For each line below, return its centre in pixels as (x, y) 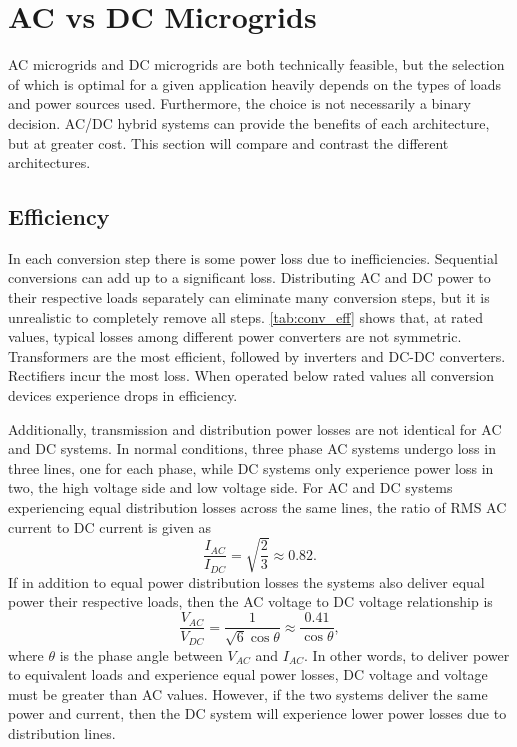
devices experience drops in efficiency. (123, 395)
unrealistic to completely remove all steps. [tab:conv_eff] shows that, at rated (245, 316)
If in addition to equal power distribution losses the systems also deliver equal (246, 581)
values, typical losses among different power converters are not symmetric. (235, 336)
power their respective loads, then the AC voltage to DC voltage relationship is (250, 601)
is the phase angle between (141, 654)
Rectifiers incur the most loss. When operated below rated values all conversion (251, 375)
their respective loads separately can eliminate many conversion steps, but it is (249, 297)
